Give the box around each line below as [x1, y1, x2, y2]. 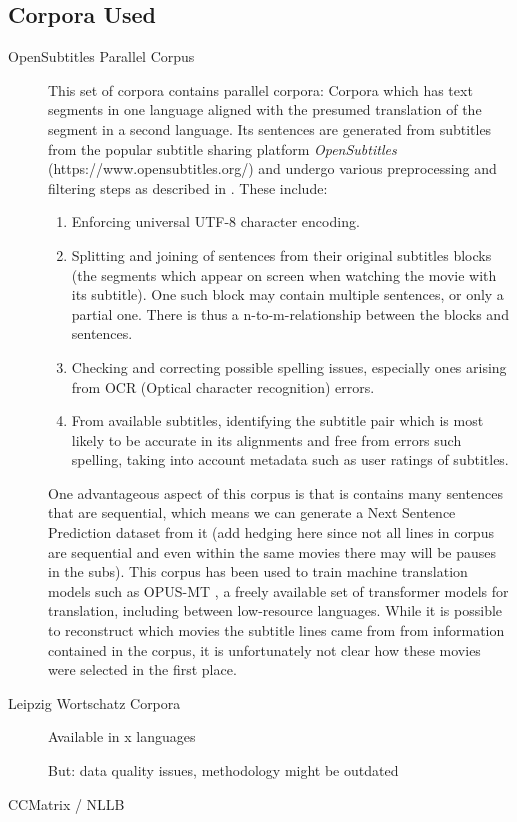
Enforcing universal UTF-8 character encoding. [71, 211, 360, 232]
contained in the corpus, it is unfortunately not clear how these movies [48, 639, 481, 660]
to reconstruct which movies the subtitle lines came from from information [48, 620, 505, 641]
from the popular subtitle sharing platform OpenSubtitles [48, 138, 397, 159]
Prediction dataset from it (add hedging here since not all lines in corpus [48, 522, 494, 543]
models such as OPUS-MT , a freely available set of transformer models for [48, 580, 509, 601]
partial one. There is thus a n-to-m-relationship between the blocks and [71, 303, 509, 324]
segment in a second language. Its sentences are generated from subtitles [48, 118, 492, 139]
